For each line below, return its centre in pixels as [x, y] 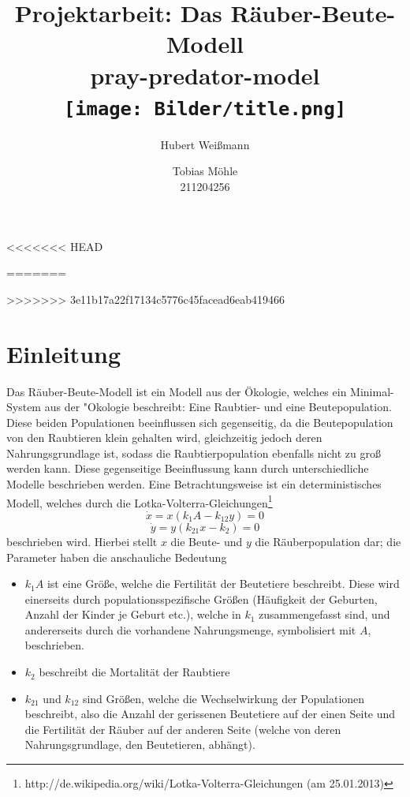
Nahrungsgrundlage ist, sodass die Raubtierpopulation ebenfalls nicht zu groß [194, 453]
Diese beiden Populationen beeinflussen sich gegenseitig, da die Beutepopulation [200, 422]
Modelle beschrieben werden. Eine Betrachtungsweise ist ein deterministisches [194, 484]
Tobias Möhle [205, 171]
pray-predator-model [205, 75]
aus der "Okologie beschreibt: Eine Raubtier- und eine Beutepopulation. [218, 407]
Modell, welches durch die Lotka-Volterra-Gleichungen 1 [140, 501]
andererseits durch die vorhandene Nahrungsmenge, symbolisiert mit [190, 629]
